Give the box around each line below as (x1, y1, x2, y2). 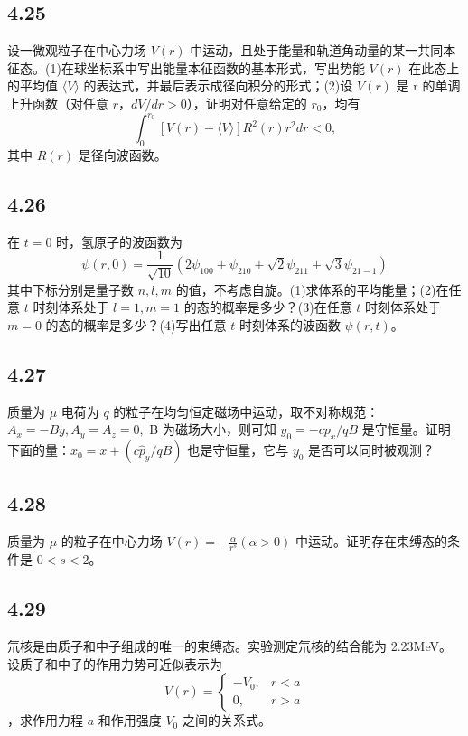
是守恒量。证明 (361, 420, 451, 439)
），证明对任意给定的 (186, 93, 307, 112)
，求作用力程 (7, 711, 83, 730)
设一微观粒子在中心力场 (7, 41, 146, 60)
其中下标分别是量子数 (7, 279, 134, 298)
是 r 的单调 (396, 76, 461, 95)
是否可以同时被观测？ (308, 440, 435, 459)
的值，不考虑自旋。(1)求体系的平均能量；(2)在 (175, 279, 449, 298)
